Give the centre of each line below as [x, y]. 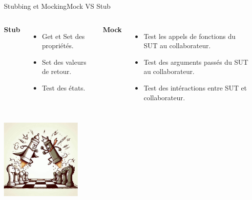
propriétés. [58, 45]
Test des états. [63, 87]
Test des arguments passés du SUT [196, 62]
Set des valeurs [64, 62]
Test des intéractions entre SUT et [195, 87]
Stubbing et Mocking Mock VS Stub [57, 6]
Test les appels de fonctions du [190, 36]
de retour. [56, 71]
